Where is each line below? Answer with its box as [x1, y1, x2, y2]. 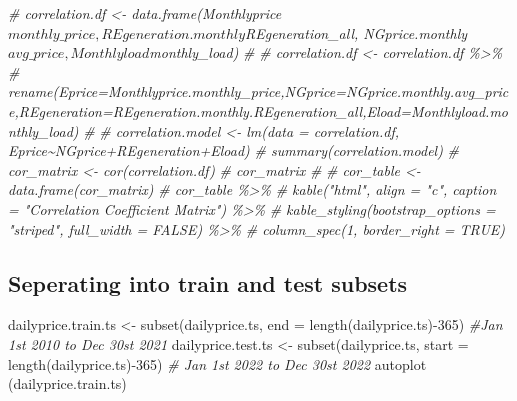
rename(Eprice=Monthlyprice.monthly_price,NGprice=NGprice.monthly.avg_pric [8, 81, 509, 102]
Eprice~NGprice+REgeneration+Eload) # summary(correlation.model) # [8, 140, 460, 161]
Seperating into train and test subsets [8, 267, 408, 298]
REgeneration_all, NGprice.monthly [245, 22, 468, 43]
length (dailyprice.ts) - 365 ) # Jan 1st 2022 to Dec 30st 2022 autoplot [8, 353, 427, 374]
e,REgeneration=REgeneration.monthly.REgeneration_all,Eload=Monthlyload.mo [8, 100, 509, 121]
